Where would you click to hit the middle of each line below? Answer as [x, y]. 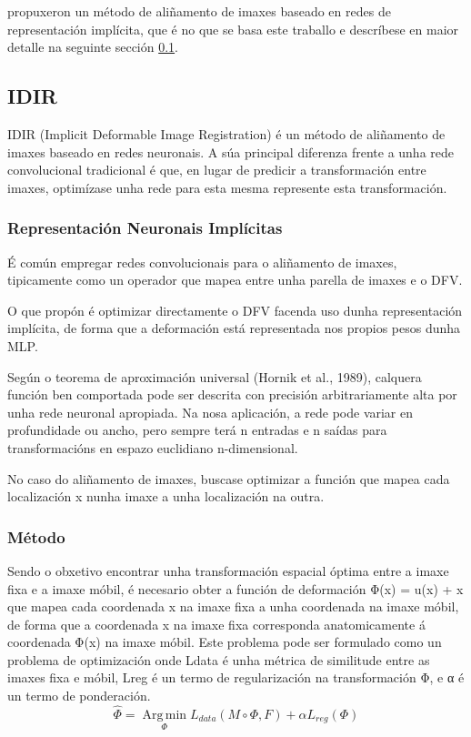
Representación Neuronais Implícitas [145, 228]
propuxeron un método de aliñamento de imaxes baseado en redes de [199, 11]
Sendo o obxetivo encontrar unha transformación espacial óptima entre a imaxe [228, 570]
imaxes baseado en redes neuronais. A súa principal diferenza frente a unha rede [231, 151]
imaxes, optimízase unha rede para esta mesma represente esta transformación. [227, 187]
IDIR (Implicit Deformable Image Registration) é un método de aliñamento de [226, 133]
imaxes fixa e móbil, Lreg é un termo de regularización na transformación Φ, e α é [236, 677]
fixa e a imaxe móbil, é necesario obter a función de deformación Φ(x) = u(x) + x [235, 588]
